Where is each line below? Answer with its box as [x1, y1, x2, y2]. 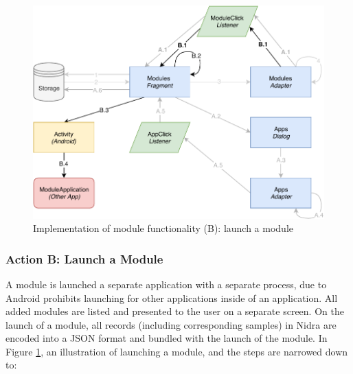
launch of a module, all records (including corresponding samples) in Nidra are [5, 317, 337, 331]
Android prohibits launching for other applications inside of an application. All [5, 290, 338, 305]
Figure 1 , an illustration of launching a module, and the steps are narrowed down [5, 344, 348, 358]
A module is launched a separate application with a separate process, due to [5, 277, 327, 291]
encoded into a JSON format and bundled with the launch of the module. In [5, 331, 328, 345]
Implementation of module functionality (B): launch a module [33, 221, 294, 235]
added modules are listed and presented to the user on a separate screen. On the [5, 304, 344, 318]
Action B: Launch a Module [5, 250, 163, 267]
